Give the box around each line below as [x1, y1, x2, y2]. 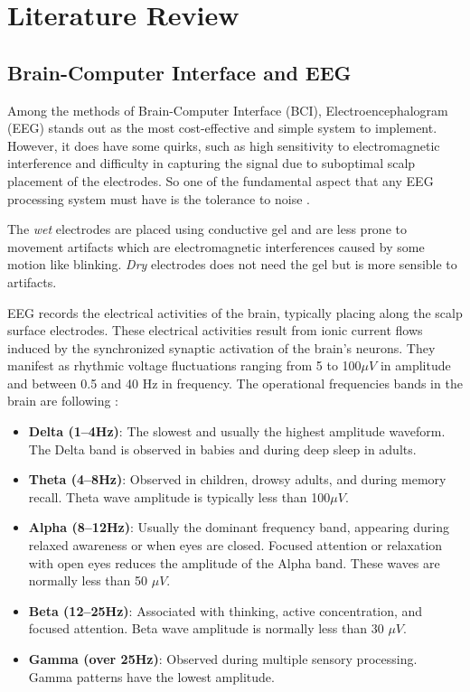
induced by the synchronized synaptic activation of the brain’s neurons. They [7, 338, 436, 357]
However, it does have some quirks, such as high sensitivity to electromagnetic [7, 136, 440, 154]
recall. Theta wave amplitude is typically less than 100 [28, 487, 331, 506]
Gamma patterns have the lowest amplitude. [28, 667, 275, 686]
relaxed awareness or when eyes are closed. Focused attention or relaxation [28, 536, 443, 555]
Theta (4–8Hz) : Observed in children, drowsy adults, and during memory [28, 470, 446, 489]
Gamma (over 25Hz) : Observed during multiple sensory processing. [28, 650, 418, 669]
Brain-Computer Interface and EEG [7, 58, 352, 86]
